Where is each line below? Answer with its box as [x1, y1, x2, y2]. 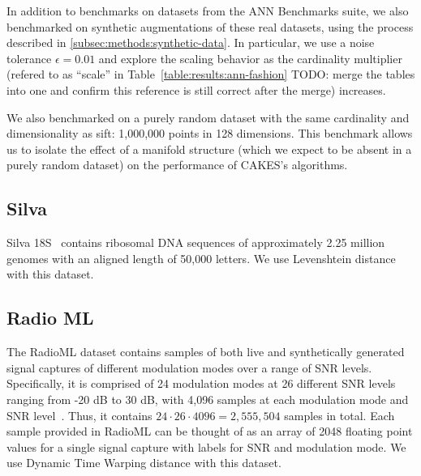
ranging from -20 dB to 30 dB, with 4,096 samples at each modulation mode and [6, 390, 409, 407]
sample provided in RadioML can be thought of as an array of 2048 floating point [6, 423, 413, 440]
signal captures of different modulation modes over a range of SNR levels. [6, 359, 372, 376]
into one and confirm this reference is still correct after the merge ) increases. [6, 81, 386, 98]
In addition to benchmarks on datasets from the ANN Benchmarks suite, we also [6, 2, 409, 19]
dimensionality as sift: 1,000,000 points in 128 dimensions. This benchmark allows [6, 125, 413, 142]
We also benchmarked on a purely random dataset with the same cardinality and [6, 108, 410, 125]
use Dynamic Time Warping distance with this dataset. [6, 454, 281, 471]
